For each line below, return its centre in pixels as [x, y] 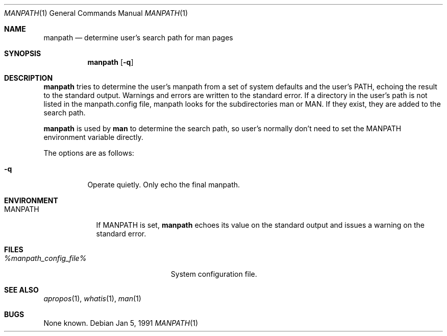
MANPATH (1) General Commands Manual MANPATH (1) [96, 13]
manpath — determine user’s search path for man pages [138, 38]
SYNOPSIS [23, 53]
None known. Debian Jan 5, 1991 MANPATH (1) [121, 323]
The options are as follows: [89, 153]
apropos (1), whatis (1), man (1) [92, 298]
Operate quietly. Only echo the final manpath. [164, 185]
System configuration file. [214, 274]
